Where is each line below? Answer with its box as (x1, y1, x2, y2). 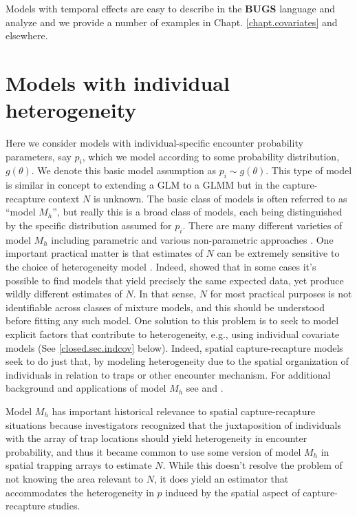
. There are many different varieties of (182, 218, 343, 233)
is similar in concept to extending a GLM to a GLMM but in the (6, 178, 280, 192)
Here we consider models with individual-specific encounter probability (6, 136, 303, 150)
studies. (48, 498, 80, 513)
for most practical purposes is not (210, 286, 352, 301)
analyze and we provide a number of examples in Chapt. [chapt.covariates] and (6, 14, 338, 29)
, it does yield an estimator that (153, 471, 289, 485)
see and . (186, 381, 224, 395)
